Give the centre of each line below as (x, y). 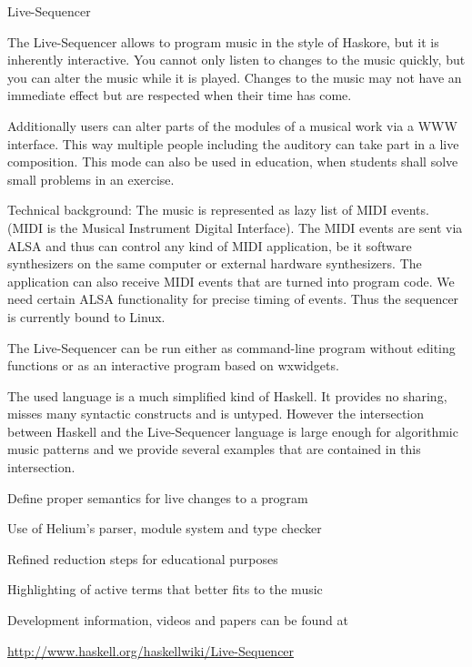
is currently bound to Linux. (86, 316)
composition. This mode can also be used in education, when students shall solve (233, 162)
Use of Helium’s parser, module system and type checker (165, 528)
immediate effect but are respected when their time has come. (180, 95)
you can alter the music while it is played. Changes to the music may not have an (235, 77)
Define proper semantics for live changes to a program (158, 497)
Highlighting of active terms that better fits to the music (165, 589)
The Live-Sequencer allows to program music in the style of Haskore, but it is (223, 41)
